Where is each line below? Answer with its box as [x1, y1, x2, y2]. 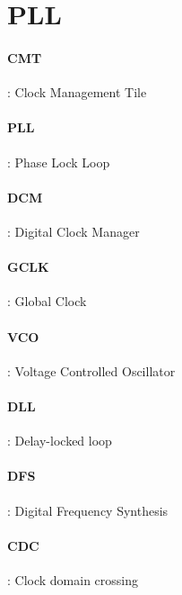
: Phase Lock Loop [7, 152, 110, 171]
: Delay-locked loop [7, 431, 112, 450]
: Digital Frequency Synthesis [7, 500, 169, 519]
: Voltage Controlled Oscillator [7, 361, 176, 380]
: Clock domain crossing [7, 570, 139, 589]
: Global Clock [7, 292, 87, 311]
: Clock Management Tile [7, 83, 147, 102]
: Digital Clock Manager [7, 221, 140, 240]
